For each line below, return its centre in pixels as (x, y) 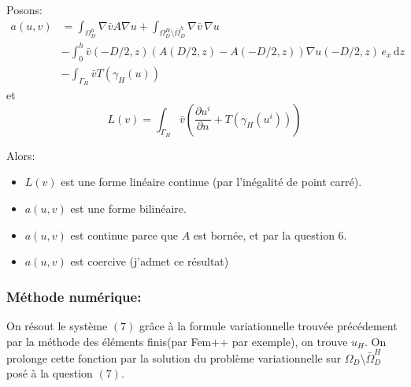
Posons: (24, 9)
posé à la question (50, 373)
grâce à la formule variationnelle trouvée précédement (268, 325)
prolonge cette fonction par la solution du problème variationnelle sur (174, 357)
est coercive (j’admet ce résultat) (150, 261)
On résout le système (57, 325)
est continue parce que (124, 234)
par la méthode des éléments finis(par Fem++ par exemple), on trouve (177, 341)
